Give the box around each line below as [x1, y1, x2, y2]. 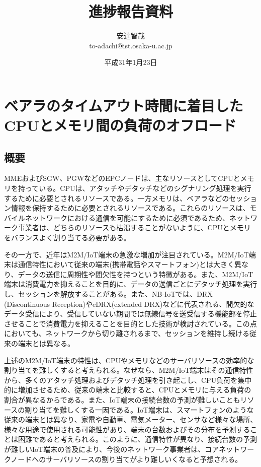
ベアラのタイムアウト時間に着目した [4, 95, 243, 115]
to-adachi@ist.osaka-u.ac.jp [89, 40, 172, 50]
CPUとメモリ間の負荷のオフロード [4, 115, 237, 136]
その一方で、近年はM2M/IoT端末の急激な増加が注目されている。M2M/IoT [4, 249, 249, 259]
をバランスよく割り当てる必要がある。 [4, 232, 131, 243]
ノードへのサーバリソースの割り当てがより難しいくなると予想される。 [11, 453, 242, 464]
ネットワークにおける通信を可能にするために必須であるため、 [25, 212, 229, 223]
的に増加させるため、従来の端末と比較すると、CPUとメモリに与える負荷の [4, 384, 251, 395]
